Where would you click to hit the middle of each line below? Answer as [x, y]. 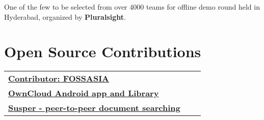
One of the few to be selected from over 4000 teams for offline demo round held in [132, 7]
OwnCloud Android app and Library [84, 93]
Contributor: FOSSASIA [59, 78]
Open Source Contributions [103, 51]
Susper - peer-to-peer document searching [94, 108]
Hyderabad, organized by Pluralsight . [65, 16]
